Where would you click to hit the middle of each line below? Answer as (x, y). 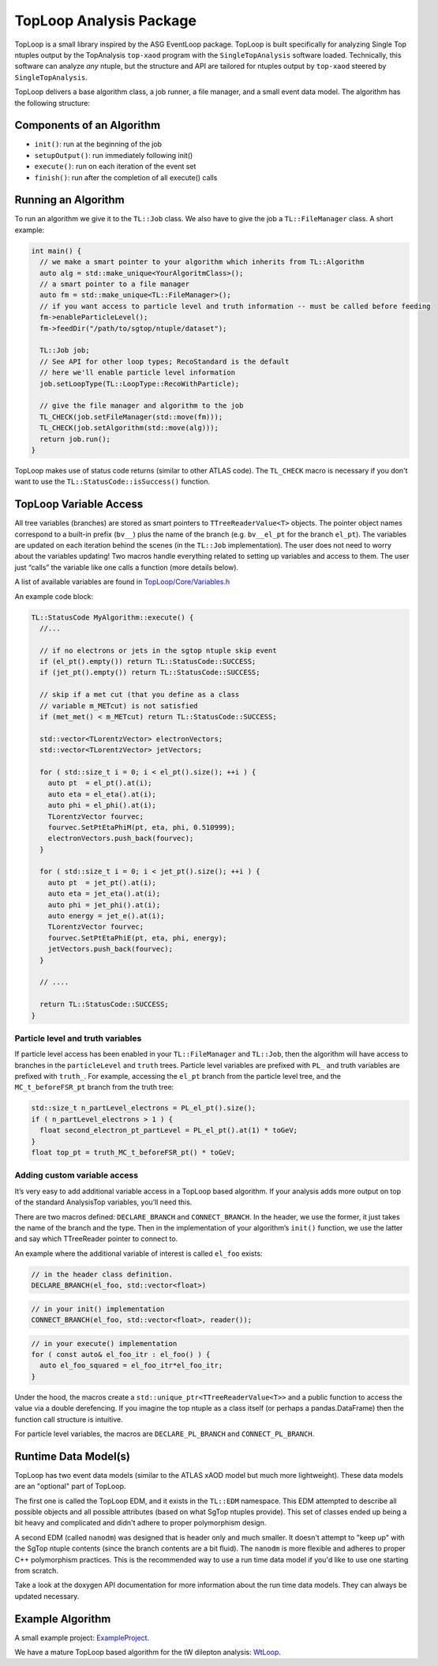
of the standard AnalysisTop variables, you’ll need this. (103, 1202)
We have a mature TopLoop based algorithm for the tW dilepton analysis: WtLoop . (148, 1653)
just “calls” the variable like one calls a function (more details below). (127, 567)
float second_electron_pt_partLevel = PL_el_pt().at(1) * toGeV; (169, 1131)
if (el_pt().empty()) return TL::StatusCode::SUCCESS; (148, 661)
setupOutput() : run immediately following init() (114, 155)
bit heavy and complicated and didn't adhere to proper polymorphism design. (140, 1523)
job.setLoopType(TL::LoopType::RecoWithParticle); (140, 384)
